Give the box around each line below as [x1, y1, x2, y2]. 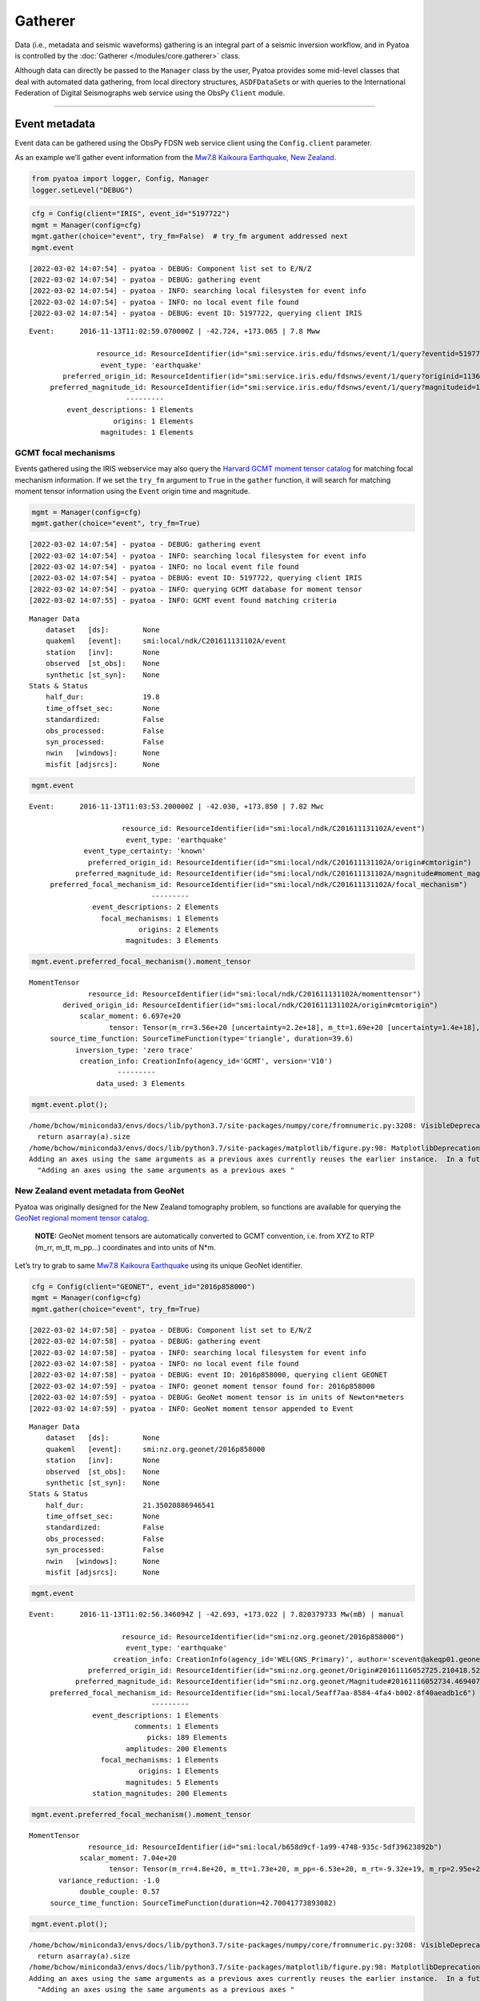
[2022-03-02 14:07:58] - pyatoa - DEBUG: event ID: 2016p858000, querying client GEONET [29, 1370, 388, 1380]
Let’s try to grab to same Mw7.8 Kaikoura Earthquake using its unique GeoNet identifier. [14, 1261, 303, 1270]
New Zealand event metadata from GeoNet [14, 1185, 185, 1197]
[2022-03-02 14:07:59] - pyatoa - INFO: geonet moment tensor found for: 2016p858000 [29, 1381, 375, 1390]
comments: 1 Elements [134, 1722, 219, 1730]
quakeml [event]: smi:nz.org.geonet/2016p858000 [45, 1445, 266, 1454]
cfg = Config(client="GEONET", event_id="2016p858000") [31, 1282, 256, 1292]
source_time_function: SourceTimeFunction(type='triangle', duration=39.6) [50, 1034, 354, 1044]
